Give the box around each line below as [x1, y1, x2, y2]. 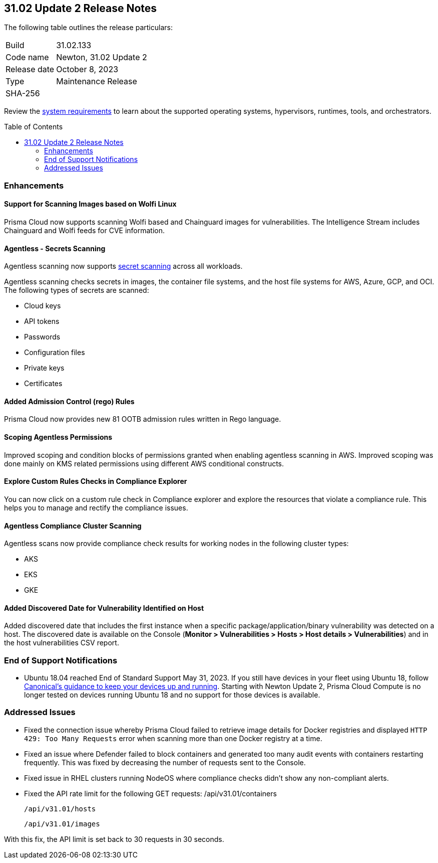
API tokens [24, 317, 60, 326]
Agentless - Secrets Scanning [4, 244, 106, 253]
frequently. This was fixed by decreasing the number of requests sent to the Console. [24, 758, 306, 767]
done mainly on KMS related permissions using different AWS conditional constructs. [4, 459, 284, 468]
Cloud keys [24, 301, 61, 310]
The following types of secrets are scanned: [4, 286, 149, 295]
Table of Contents [4, 122, 63, 131]
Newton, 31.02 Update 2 [56, 52, 147, 63]
